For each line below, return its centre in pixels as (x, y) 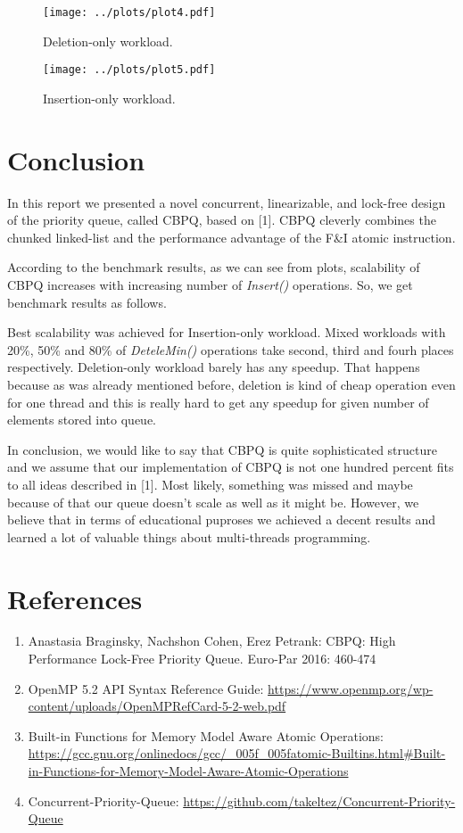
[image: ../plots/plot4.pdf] (129, 12)
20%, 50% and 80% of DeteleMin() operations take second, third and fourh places (231, 349)
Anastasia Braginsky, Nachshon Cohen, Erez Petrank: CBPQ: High (212, 641)
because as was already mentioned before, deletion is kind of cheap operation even (231, 384)
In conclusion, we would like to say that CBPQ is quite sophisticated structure (222, 449)
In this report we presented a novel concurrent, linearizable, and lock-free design (227, 202)
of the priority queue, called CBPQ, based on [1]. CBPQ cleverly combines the (222, 220)
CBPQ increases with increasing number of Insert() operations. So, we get (210, 285)
